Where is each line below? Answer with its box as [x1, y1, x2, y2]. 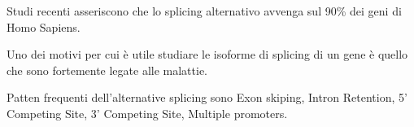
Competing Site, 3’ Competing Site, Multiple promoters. [7, 104, 288, 121]
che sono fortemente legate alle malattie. [7, 61, 208, 78]
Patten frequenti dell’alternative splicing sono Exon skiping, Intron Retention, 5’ [7, 89, 407, 106]
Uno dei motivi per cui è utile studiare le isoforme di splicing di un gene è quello [7, 46, 408, 63]
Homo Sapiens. [7, 18, 81, 35]
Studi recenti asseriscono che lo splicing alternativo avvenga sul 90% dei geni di [7, 2, 402, 19]
